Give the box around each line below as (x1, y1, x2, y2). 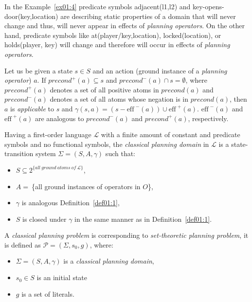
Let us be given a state (4, 65, 72, 75)
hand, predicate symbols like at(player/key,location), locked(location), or (4, 30, 221, 40)
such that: (105, 148, 136, 159)
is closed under (22, 213, 67, 224)
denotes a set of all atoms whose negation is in (50, 94, 189, 104)
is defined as (4, 239, 41, 249)
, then (230, 94, 247, 104)
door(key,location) (4, 11, 58, 21)
